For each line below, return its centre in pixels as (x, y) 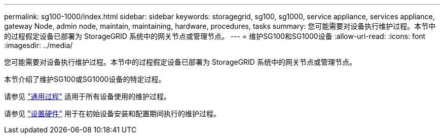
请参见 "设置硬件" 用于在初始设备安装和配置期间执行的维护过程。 (112, 113)
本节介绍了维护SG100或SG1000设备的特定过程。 (85, 79)
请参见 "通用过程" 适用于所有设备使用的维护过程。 (87, 96)
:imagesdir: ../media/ (39, 45)
